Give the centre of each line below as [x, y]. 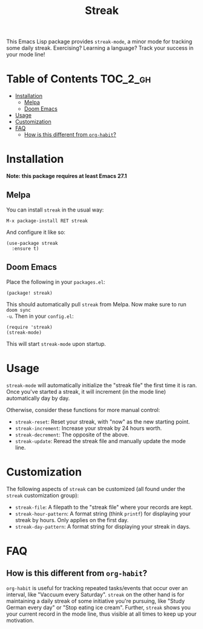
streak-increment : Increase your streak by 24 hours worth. [88, 428]
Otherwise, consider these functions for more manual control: [83, 410]
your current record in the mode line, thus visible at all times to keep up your [101, 614]
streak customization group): [43, 495]
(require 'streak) [29, 327]
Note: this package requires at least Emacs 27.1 [67, 176]
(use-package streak [32, 243]
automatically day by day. [38, 398]
